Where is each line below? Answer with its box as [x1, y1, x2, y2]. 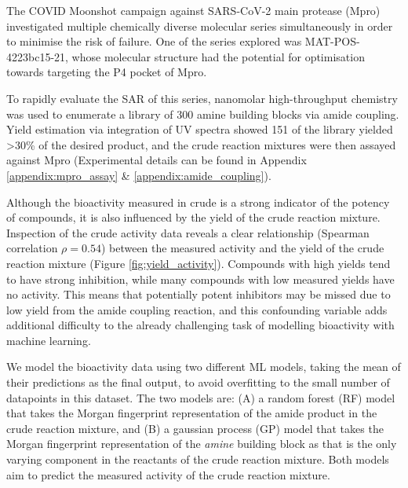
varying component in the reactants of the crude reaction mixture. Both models [6, 451, 389, 468]
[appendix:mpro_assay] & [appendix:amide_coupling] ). [6, 167, 271, 183]
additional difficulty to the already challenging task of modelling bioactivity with [6, 317, 395, 333]
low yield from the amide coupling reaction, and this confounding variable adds [6, 301, 388, 317]
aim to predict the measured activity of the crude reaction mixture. [6, 466, 330, 482]
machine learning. [6, 332, 91, 348]
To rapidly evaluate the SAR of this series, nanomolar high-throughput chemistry [6, 90, 398, 106]
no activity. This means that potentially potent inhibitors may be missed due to [6, 286, 391, 303]
